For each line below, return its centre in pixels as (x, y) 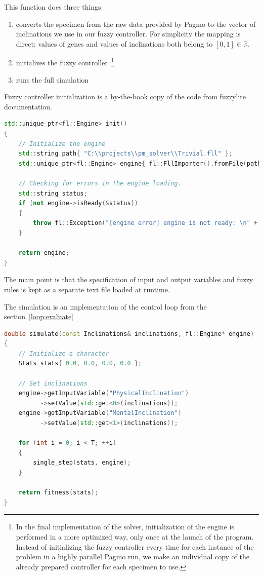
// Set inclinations (53, 383)
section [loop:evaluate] (39, 316)
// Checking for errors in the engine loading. (100, 183)
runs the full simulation (52, 79)
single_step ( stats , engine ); (82, 463)
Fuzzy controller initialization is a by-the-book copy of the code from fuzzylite (125, 97)
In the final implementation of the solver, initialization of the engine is (125, 527)
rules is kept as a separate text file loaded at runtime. (87, 289)
